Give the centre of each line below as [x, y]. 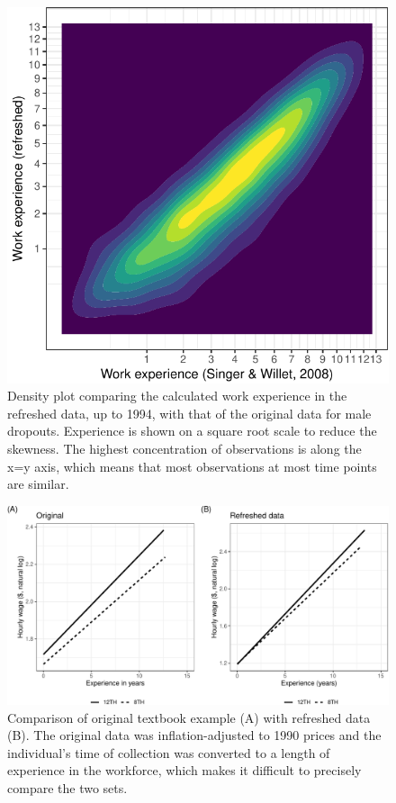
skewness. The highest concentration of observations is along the [184, 449]
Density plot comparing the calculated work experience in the [177, 396]
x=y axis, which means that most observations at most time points [192, 466]
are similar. [38, 484]
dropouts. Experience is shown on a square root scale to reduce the [192, 431]
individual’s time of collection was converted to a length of [169, 752]
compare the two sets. [67, 787]
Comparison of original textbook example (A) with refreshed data [189, 717]
